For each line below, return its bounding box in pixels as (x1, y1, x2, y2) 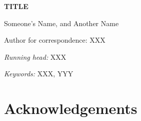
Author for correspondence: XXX (4, 35, 105, 45)
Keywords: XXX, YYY (4, 68, 73, 79)
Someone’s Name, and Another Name (4, 18, 119, 28)
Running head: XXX (4, 51, 66, 62)
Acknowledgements (4, 98, 137, 118)
